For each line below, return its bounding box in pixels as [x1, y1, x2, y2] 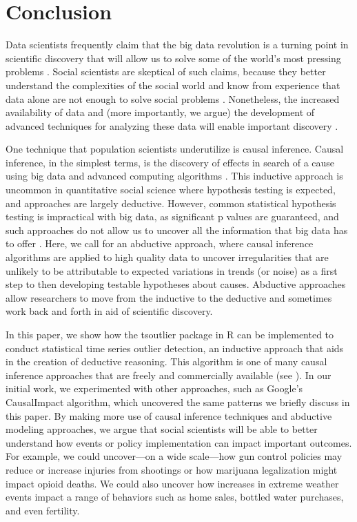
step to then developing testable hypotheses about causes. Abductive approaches [6, 277, 346, 291]
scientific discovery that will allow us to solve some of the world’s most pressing [6, 50, 341, 65]
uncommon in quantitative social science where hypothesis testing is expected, [6, 182, 336, 197]
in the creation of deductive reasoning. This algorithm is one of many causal [6, 354, 327, 369]
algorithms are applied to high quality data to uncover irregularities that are [6, 250, 329, 264]
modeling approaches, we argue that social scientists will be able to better [6, 422, 318, 436]
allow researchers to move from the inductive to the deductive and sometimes [6, 290, 332, 304]
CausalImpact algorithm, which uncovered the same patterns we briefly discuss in [6, 394, 350, 409]
